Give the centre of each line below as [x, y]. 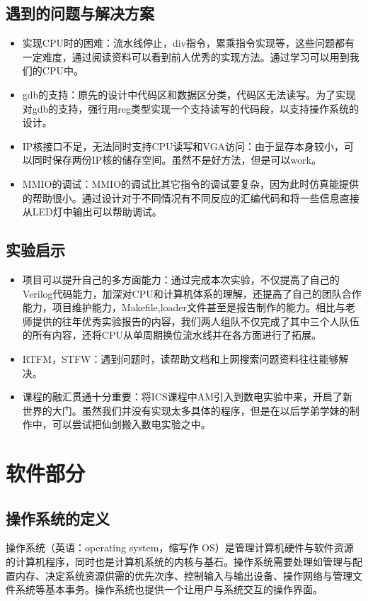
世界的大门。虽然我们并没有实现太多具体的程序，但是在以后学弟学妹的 [186, 410]
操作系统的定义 [58, 518]
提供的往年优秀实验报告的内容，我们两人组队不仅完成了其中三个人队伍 [196, 321]
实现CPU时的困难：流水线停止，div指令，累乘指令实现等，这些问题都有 [189, 43]
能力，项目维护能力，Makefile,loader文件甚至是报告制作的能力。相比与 [184, 307]
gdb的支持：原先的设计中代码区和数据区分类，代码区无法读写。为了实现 [189, 94]
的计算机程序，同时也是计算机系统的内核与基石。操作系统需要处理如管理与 [179, 562]
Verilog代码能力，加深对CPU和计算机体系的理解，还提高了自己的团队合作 [192, 293]
